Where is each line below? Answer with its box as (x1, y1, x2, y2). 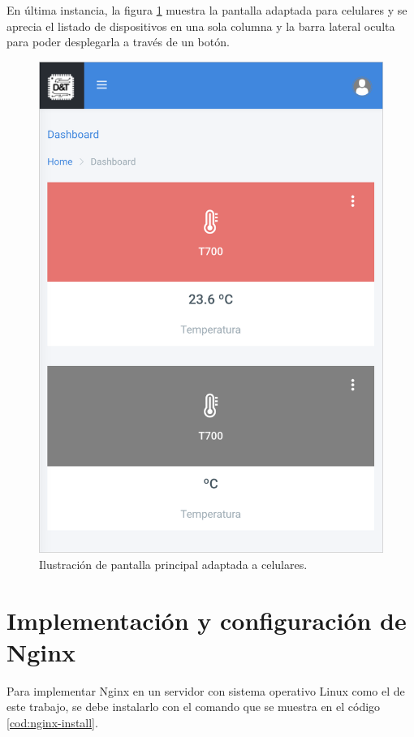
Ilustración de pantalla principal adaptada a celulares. (39, 555, 308, 572)
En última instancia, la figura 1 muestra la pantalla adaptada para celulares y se (6, 2, 408, 18)
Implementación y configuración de (6, 603, 407, 636)
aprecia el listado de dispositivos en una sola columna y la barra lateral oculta (6, 17, 395, 34)
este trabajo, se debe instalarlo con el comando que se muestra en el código (6, 698, 381, 715)
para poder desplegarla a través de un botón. (6, 33, 230, 50)
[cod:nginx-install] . (6, 714, 98, 731)
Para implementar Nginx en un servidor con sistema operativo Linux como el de (6, 682, 405, 699)
